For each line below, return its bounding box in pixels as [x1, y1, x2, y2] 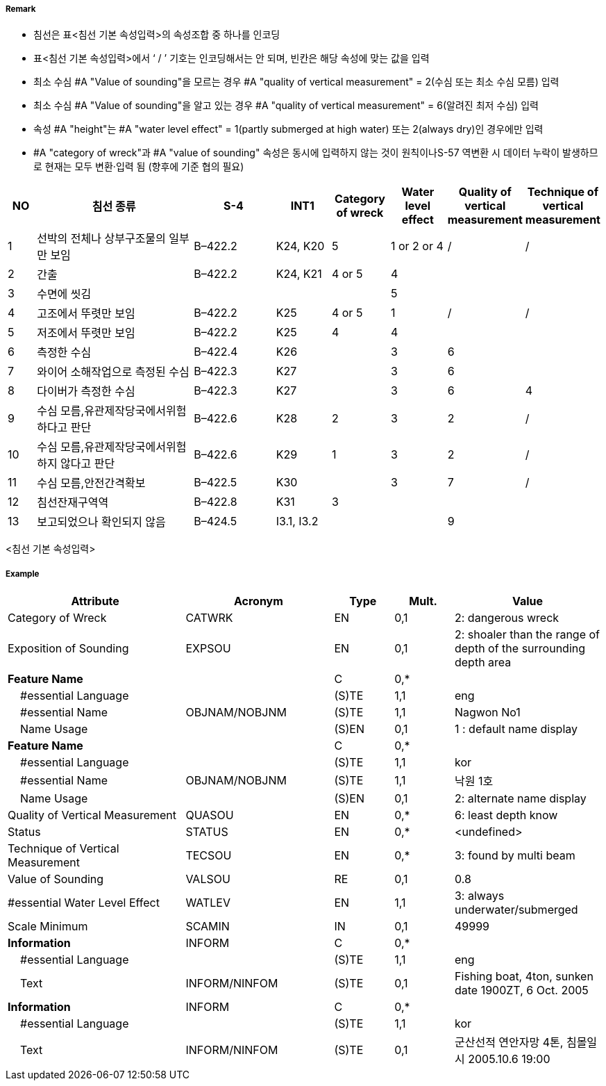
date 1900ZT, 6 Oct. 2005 [454, 983, 589, 998]
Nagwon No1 [454, 705, 521, 720]
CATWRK [185, 611, 233, 625]
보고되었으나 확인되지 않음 [37, 515, 166, 529]
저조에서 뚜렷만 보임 [37, 326, 135, 340]
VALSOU [185, 872, 230, 887]
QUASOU [185, 808, 234, 823]
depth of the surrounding [454, 641, 586, 656]
